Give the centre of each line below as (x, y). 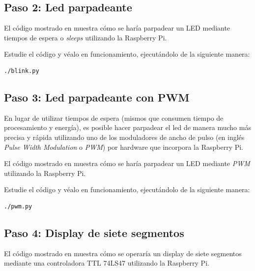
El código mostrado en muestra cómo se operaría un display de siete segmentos (123, 253)
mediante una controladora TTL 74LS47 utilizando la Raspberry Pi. (107, 263)
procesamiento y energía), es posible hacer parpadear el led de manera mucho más (127, 127)
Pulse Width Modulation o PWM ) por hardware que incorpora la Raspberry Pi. (124, 147)
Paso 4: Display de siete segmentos (94, 232)
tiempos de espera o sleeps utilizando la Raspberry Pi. (85, 37)
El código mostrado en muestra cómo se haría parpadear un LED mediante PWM (127, 163)
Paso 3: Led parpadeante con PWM (97, 97)
